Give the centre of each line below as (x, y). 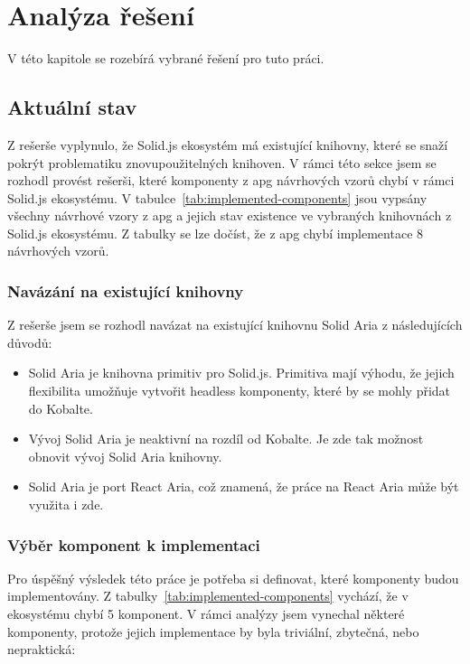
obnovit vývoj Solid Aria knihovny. (125, 456)
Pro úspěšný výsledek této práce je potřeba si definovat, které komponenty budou (233, 578)
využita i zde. (66, 505)
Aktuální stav (72, 107)
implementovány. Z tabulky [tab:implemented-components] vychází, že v (208, 596)
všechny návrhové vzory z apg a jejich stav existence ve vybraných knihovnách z (230, 215)
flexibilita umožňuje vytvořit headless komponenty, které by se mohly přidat (240, 391)
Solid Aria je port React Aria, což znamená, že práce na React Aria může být (244, 486)
